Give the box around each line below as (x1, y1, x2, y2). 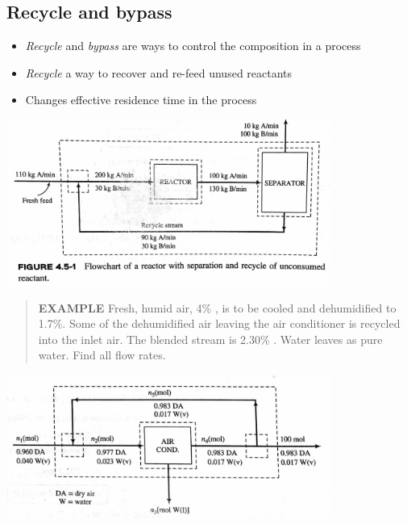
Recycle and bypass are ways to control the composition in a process (25, 37, 361, 54)
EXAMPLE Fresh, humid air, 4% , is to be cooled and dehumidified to (38, 299, 397, 316)
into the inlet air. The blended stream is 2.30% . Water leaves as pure (38, 330, 383, 347)
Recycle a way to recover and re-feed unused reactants (25, 64, 293, 81)
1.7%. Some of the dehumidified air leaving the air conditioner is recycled (38, 315, 401, 332)
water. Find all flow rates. (38, 346, 166, 363)
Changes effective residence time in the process (25, 91, 257, 108)
